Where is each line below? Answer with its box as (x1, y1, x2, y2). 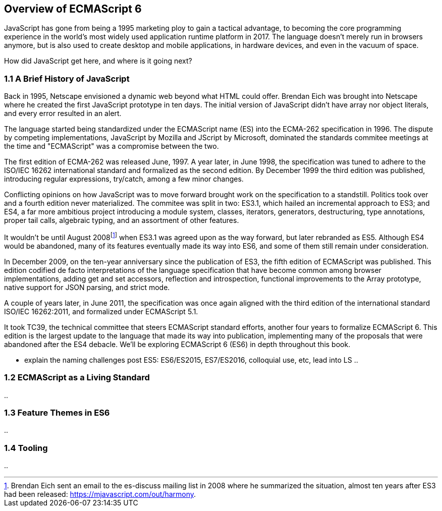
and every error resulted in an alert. (4, 109, 122, 118)
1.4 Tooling (4, 442, 48, 453)
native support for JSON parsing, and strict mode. (4, 282, 170, 292)
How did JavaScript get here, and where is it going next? (4, 56, 192, 66)
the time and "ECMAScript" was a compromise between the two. (4, 142, 219, 151)
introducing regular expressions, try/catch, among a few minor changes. (4, 175, 244, 184)
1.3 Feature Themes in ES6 (4, 407, 110, 418)
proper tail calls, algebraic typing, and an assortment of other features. (4, 216, 239, 225)
